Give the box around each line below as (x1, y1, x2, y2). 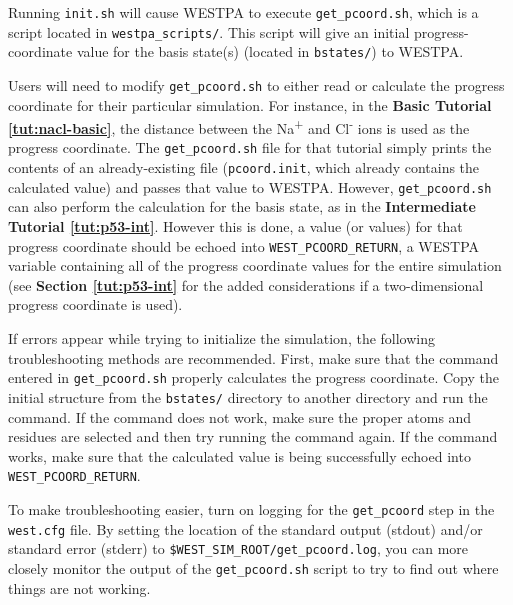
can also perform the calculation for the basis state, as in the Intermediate (8, 196, 476, 217)
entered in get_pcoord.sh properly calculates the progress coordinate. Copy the (8, 367, 499, 388)
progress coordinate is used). (8, 294, 183, 315)
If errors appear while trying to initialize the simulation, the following (8, 328, 435, 349)
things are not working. (8, 577, 151, 598)
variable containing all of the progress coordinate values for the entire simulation (8, 255, 502, 276)
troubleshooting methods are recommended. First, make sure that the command (8, 347, 499, 368)
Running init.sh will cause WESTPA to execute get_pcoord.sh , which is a (8, 2, 479, 22)
